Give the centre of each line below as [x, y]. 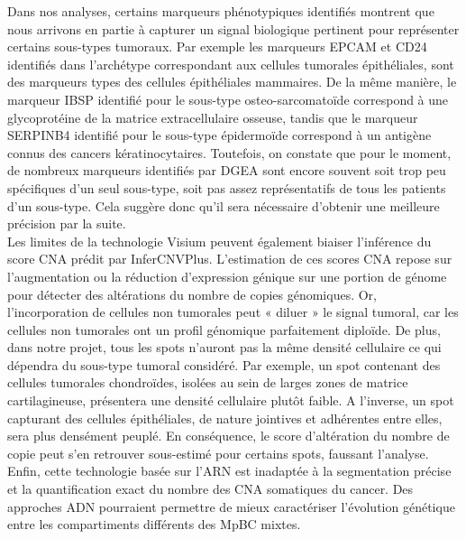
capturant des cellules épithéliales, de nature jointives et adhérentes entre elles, [225, 418]
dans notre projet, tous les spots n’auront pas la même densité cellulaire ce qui [224, 347]
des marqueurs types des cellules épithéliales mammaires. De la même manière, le [232, 82]
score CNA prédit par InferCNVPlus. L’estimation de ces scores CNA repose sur [230, 259]
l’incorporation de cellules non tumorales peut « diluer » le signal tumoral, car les [233, 312]
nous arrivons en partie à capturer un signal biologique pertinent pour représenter [233, 28]
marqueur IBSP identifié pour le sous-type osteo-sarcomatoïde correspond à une [228, 99]
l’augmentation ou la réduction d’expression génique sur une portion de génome [227, 276]
